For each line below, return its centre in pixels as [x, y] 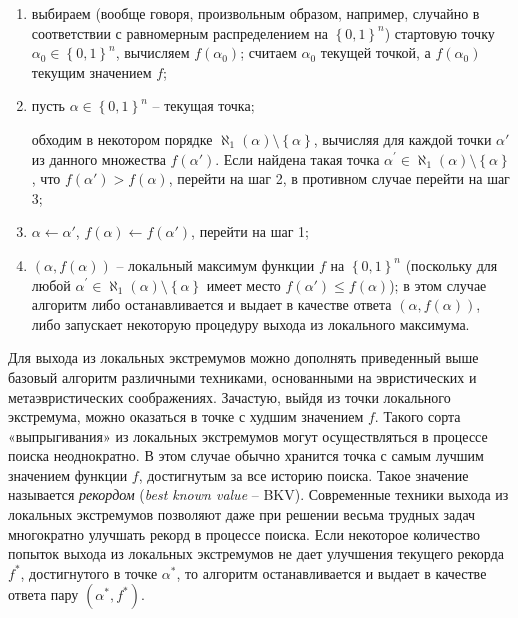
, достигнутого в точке [89, 572]
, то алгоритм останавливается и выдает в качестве [331, 572]
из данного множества [98, 158]
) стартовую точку [439, 32]
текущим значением [91, 71]
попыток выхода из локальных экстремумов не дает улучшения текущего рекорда [256, 553]
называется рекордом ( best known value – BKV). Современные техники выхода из [258, 494]
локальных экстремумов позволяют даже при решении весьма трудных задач [242, 514]
